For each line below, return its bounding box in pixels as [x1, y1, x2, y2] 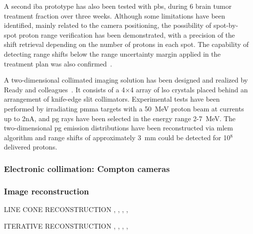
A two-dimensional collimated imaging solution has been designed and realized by [4, 75, 248, 85]
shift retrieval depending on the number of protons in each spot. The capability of [4, 39, 249, 49]
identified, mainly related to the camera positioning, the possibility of [4, 20, 212, 30]
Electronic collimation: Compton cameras [4, 162, 170, 174]
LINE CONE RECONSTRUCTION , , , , [4, 204, 128, 214]
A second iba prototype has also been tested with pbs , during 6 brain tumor [4, 1, 232, 11]
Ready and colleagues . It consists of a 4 [4, 84, 125, 94]
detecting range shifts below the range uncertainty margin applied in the [4, 48, 221, 59]
